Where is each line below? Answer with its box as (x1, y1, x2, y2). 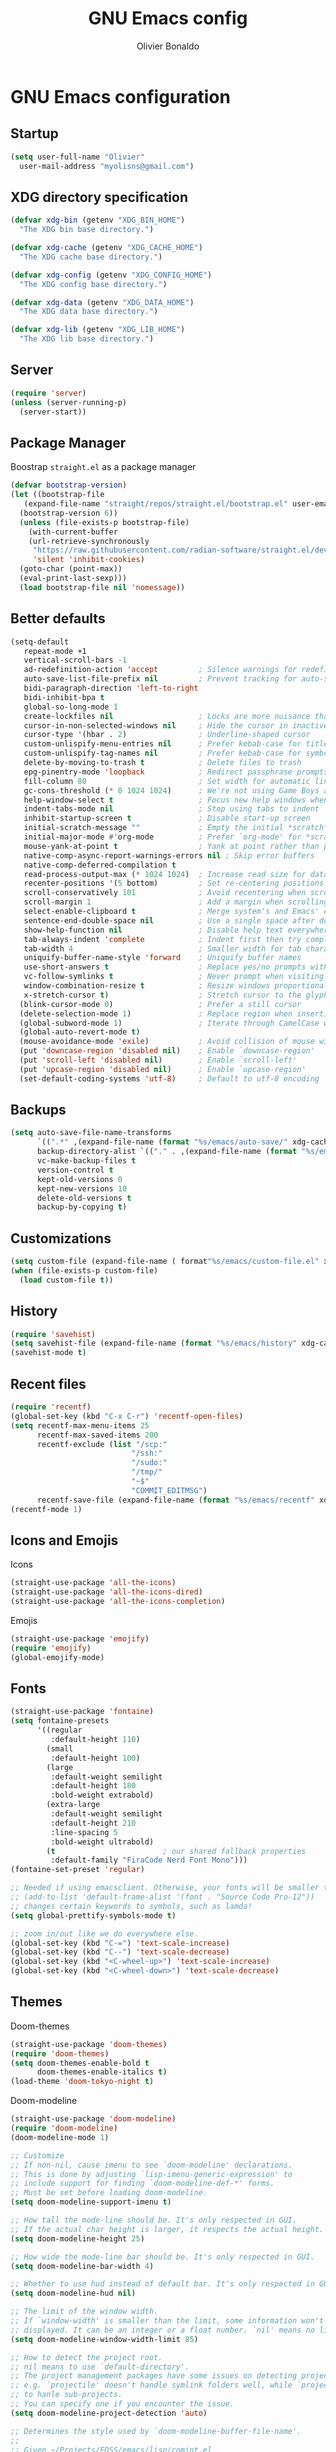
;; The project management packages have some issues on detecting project (10, 2371, 333, 2381)
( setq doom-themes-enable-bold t (10, 2058, 150, 2068)
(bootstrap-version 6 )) (19, 508, 118, 518)
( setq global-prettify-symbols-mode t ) (10, 1910, 177, 1921)
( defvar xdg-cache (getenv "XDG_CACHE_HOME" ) (10, 243, 203, 253)
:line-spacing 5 (50, 1827, 118, 1837)
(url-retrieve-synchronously (28, 536, 150, 546)
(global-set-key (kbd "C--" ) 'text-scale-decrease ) (10, 1947, 230, 1957)
